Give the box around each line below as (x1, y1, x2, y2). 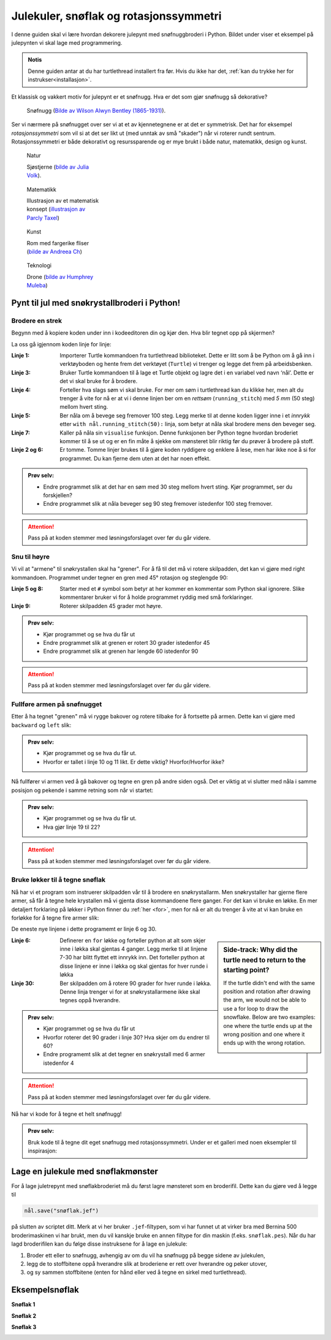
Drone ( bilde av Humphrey (26, 273, 94, 280)
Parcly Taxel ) (26, 214, 59, 221)
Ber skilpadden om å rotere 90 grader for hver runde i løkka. (59, 980, 211, 987)
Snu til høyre (11, 552, 50, 561)
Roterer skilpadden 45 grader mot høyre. (59, 602, 162, 609)
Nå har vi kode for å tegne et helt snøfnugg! (11, 1110, 122, 1117)
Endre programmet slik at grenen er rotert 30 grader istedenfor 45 (43, 639, 210, 646)
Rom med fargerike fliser (26, 239, 89, 246)
